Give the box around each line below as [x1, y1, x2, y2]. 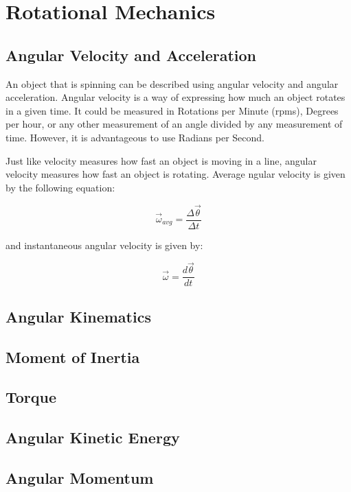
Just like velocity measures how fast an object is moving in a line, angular [5, 153, 317, 167]
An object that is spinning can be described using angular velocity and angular [5, 76, 339, 91]
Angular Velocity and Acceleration [5, 44, 257, 65]
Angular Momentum [5, 467, 154, 488]
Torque [5, 386, 57, 408]
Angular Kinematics [5, 305, 151, 327]
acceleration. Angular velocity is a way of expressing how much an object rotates [5, 90, 346, 104]
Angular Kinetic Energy [5, 427, 180, 448]
